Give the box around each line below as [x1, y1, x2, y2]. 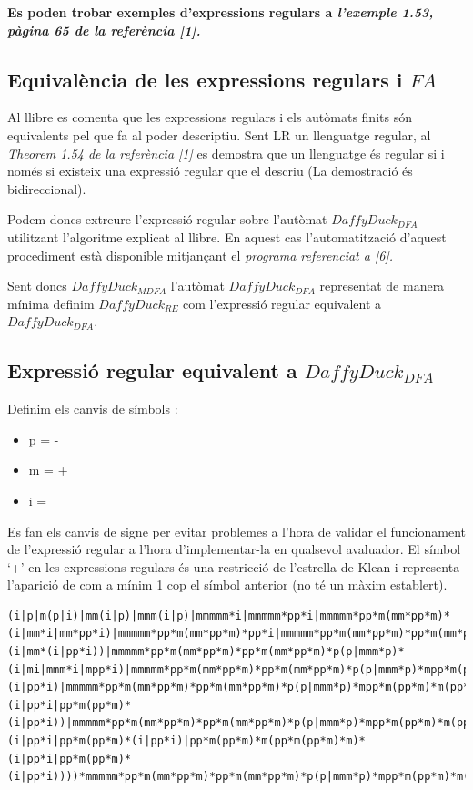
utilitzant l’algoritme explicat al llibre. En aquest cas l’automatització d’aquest [7, 227, 447, 246]
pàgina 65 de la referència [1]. [7, 20, 201, 39]
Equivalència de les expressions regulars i [7, 65, 403, 93]
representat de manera [319, 276, 445, 295]
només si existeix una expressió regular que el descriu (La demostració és [7, 161, 413, 180]
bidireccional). [7, 179, 86, 198]
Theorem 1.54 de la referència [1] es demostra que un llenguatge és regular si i [7, 143, 445, 162]
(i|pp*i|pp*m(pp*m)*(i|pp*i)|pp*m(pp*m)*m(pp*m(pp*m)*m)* [7, 734, 366, 748]
